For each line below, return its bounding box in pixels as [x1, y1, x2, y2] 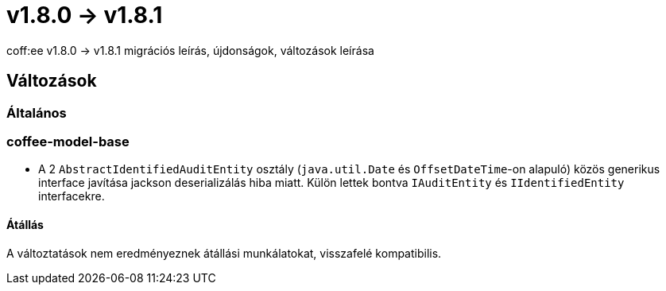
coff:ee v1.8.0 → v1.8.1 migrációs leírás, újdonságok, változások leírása [6, 43, 374, 57]
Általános [6, 104, 67, 121]
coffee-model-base [6, 133, 130, 149]
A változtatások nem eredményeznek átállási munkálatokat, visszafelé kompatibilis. [6, 246, 442, 260]
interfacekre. [38, 189, 105, 204]
